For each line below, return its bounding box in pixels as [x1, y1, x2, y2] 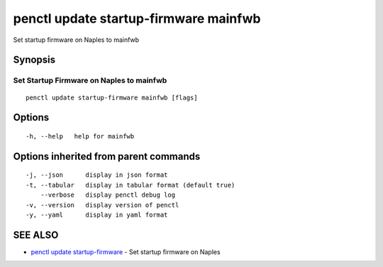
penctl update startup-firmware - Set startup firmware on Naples [30, 247, 221, 256]
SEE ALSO [13, 229, 59, 241]
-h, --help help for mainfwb [26, 132, 135, 140]
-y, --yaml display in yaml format [26, 210, 168, 219]
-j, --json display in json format [26, 171, 168, 179]
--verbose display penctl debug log [40, 191, 176, 199]
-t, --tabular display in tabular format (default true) [26, 181, 235, 189]
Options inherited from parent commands [13, 150, 201, 163]
